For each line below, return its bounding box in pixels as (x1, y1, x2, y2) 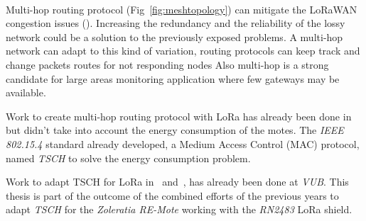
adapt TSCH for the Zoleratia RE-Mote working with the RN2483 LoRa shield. (6, 202, 352, 217)
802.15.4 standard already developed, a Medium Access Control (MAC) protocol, (6, 136, 360, 151)
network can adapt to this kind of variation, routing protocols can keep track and (6, 43, 360, 58)
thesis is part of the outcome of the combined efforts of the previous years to (6, 188, 339, 203)
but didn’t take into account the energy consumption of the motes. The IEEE (6, 123, 344, 137)
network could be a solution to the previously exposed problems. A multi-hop (6, 29, 343, 44)
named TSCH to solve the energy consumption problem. (6, 150, 251, 165)
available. (6, 85, 46, 100)
